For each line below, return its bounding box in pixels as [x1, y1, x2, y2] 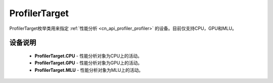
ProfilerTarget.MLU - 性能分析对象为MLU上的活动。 [34, 67, 144, 73]
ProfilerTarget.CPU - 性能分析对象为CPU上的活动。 [34, 53, 143, 59]
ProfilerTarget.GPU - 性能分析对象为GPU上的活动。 [34, 60, 143, 66]
